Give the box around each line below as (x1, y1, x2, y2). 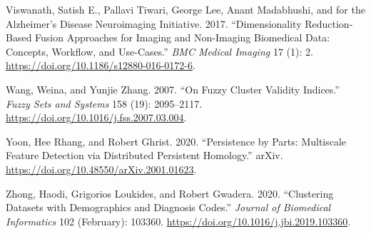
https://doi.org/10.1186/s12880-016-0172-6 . (6, 58, 195, 73)
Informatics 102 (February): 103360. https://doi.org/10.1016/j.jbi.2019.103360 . (6, 213, 351, 228)
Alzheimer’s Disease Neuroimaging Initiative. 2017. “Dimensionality (6, 16, 302, 31)
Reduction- (305, 16, 353, 31)
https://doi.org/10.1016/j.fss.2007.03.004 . (6, 110, 187, 125)
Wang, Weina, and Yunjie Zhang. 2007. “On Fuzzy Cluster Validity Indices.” (6, 81, 340, 96)
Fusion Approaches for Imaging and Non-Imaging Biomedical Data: (35, 30, 330, 45)
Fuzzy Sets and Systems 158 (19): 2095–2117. (6, 96, 203, 111)
